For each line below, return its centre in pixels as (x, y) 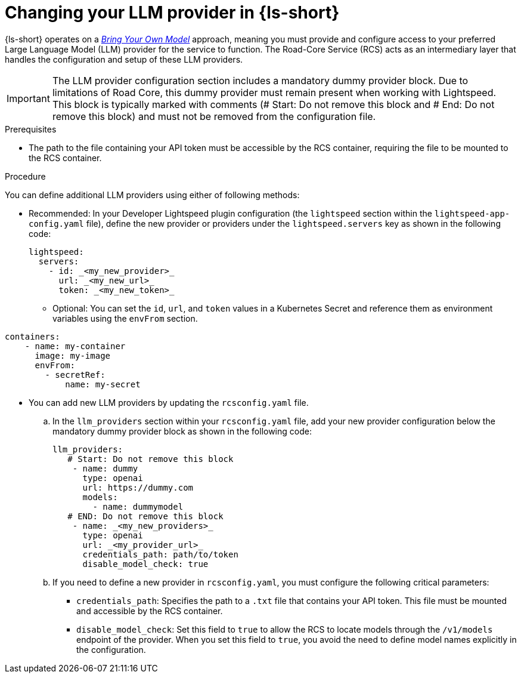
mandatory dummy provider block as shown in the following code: (182, 431)
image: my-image (73, 355)
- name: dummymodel (138, 506)
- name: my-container (75, 346)
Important (28, 98)
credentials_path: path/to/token (160, 554)
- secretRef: (75, 375)
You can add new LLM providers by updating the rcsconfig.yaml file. (169, 402)
